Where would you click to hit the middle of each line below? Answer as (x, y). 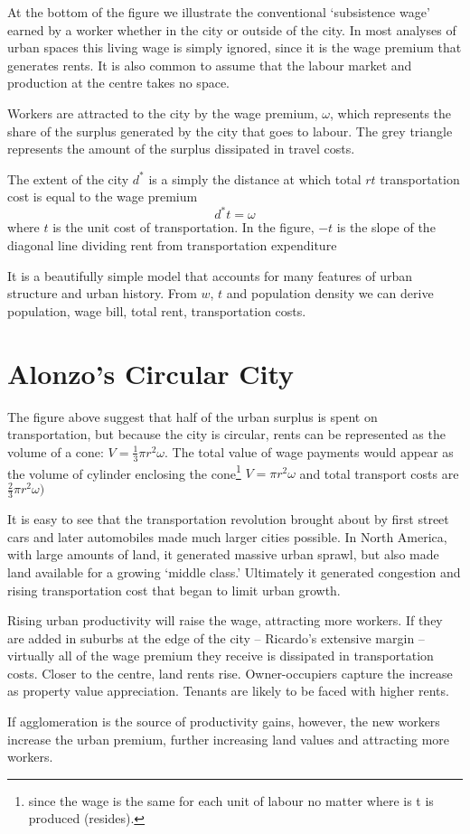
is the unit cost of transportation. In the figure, (183, 227)
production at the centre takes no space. (118, 83)
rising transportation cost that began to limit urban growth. (174, 590)
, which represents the (391, 112)
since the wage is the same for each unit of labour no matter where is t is (231, 800)
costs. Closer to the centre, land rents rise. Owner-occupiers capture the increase (230, 673)
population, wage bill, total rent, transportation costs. (157, 310)
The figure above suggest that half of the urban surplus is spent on (193, 416)
